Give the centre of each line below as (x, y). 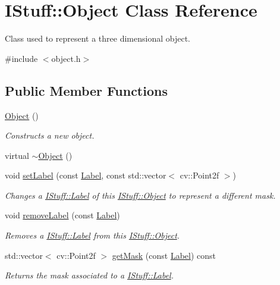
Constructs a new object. (50, 135)
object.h (66, 58)
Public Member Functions (86, 90)
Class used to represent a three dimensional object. (97, 38)
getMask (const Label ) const (164, 255)
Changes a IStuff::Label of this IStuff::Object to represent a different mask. (140, 195)
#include (21, 58)
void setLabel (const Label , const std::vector (86, 175)
